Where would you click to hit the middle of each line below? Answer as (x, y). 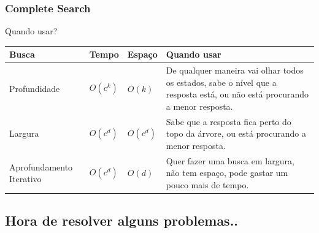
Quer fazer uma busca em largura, (230, 160)
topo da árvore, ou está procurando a (236, 133)
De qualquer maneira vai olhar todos (235, 70)
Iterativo (25, 179)
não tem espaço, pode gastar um (227, 173)
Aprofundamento (41, 166)
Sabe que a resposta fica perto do (229, 121)
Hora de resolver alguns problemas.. (122, 220)
